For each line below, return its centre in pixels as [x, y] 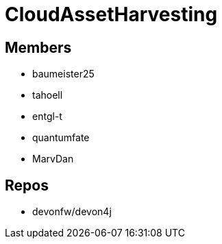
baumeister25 [63, 74]
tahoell [48, 95]
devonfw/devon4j [72, 212]
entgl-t [47, 117]
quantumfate [61, 138]
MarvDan [53, 159]
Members [38, 47]
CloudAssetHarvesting [111, 14]
